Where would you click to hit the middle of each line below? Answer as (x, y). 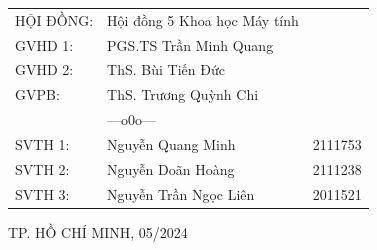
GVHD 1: (44, 44)
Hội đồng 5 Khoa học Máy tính (203, 19)
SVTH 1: (42, 143)
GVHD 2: (44, 69)
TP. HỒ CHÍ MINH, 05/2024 (98, 231)
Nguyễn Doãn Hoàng (171, 168)
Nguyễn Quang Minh (171, 143)
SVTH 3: (42, 193)
